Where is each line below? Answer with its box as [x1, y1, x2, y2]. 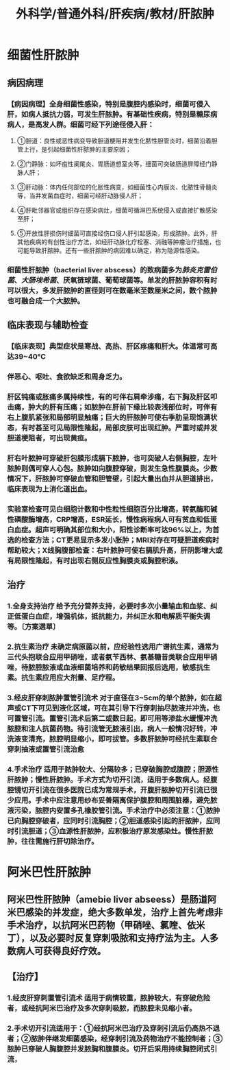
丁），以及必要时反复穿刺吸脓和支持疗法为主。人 [7, 932, 210, 944]
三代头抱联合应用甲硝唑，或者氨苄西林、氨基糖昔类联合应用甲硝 [7, 652, 218, 662]
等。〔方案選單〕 [7, 622, 60, 632]
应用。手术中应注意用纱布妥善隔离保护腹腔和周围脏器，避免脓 [14, 795, 218, 805]
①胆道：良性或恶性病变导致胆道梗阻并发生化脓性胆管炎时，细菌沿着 [16, 136, 212, 145]
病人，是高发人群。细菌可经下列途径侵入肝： [7, 119, 155, 129]
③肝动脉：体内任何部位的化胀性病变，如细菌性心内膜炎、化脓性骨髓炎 [16, 182, 218, 191]
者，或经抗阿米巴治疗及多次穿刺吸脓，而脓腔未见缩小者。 [7, 1003, 196, 1012]
